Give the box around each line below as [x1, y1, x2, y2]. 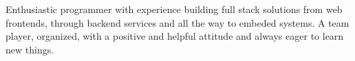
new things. [6, 42, 54, 56]
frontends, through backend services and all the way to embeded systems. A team [6, 15, 349, 29]
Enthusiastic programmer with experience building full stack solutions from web [6, 2, 343, 16]
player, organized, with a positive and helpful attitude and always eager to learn [6, 29, 344, 43]
